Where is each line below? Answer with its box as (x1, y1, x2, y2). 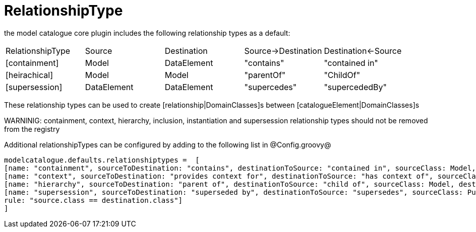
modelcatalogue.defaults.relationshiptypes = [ (4, 156, 200, 164)
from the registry (4, 124, 60, 133)
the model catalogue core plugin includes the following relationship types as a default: (4, 28, 290, 37)
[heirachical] (6, 69, 53, 80)
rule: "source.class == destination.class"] (4, 196, 183, 204)
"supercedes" (244, 82, 297, 92)
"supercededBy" (324, 82, 387, 92)
